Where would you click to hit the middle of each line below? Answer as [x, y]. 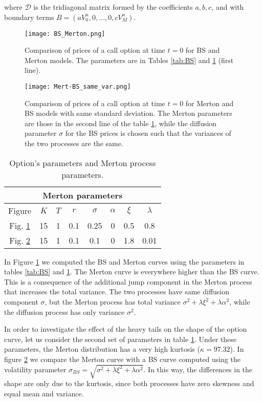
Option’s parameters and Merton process [83, 163]
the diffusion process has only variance [64, 311]
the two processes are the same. [74, 143]
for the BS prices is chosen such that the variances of [148, 133]
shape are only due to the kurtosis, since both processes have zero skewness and [129, 383]
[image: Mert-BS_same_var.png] [78, 87]
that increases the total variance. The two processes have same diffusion [117, 292]
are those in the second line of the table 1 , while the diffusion [121, 123]
